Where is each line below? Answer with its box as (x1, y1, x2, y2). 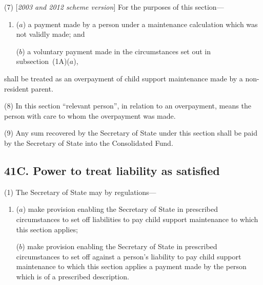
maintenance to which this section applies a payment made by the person (16, 261, 247, 272)
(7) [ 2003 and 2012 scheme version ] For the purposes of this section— (4, 2, 224, 12)
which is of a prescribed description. (16, 271, 129, 281)
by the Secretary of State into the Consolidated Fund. (4, 137, 173, 148)
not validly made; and (16, 29, 85, 39)
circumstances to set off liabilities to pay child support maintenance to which (16, 213, 258, 224)
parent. (31, 83, 53, 94)
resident (4, 83, 29, 94)
